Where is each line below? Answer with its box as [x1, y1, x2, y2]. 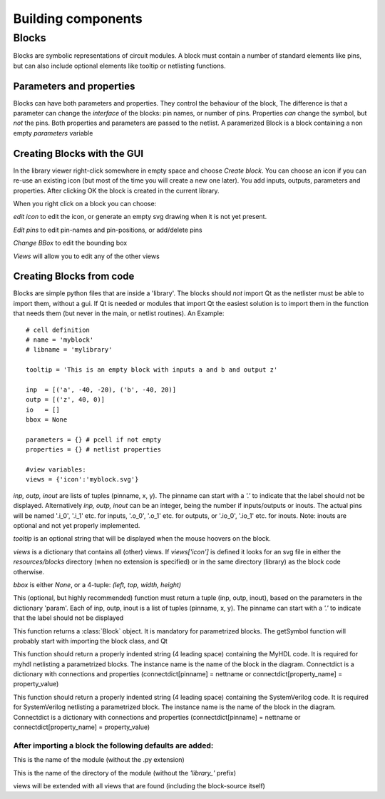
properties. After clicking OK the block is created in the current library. [13, 186, 220, 195]
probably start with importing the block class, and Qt [13, 636, 168, 645]
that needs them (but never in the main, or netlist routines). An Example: [13, 309, 225, 317]
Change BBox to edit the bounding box [13, 239, 128, 248]
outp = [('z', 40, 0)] [26, 396, 106, 404]
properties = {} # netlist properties [26, 446, 162, 454]
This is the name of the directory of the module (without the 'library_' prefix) [13, 768, 237, 777]
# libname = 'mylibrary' [26, 346, 113, 354]
